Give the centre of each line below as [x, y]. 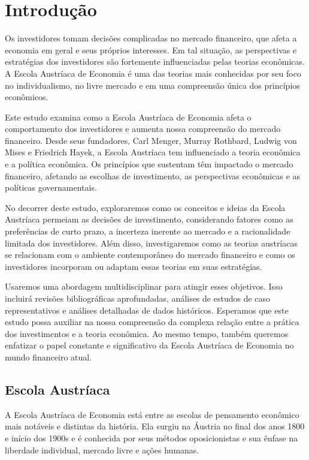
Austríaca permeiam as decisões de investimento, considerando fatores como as [149, 219]
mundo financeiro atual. [49, 357]
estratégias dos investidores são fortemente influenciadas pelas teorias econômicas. [155, 61]
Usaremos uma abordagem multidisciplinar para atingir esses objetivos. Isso [144, 286]
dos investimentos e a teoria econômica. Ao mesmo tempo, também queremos [147, 333]
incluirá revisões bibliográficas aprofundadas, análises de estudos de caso [138, 298]
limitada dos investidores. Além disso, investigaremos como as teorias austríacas [151, 243]
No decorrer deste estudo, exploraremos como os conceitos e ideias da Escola [145, 207]
